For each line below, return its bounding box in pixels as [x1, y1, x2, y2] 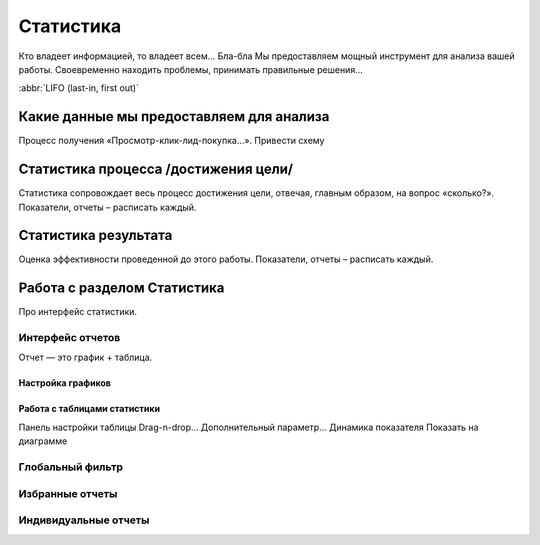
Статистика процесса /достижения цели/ [18, 161, 294, 178]
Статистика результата [18, 227, 173, 244]
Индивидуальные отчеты [18, 513, 150, 527]
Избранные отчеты [18, 486, 118, 500]
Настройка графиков [18, 377, 112, 389]
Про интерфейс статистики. [18, 306, 138, 318]
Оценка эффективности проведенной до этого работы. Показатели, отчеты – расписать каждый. [18, 253, 434, 265]
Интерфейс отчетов [18, 331, 121, 345]
